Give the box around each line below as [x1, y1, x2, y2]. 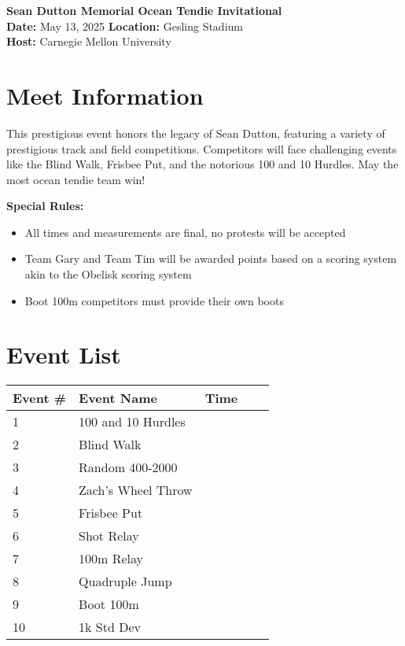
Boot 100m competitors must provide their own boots [24, 292, 284, 308]
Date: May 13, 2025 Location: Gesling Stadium [6, 17, 243, 34]
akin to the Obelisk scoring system [24, 266, 192, 282]
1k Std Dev [79, 618, 141, 637]
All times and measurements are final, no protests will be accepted [24, 223, 346, 240]
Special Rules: [6, 197, 84, 214]
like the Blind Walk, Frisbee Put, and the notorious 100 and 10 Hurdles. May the [6, 156, 399, 172]
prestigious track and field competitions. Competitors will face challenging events [6, 140, 397, 157]
